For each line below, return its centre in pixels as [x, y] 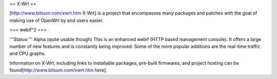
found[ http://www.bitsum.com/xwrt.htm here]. [58, 70]
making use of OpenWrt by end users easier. [56, 20]
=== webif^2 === [28, 30]
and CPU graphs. [28, 53]
